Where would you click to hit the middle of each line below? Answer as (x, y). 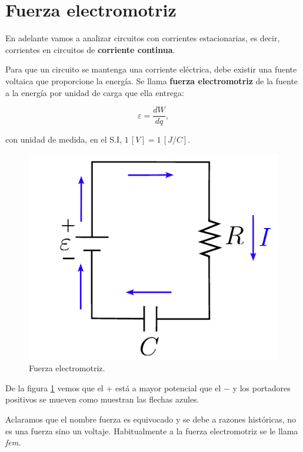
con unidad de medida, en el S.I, (64, 139)
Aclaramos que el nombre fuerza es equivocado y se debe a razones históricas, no (151, 419)
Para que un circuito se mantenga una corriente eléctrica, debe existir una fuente (151, 69)
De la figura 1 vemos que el (54, 387)
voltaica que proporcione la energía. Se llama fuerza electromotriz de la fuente (152, 80)
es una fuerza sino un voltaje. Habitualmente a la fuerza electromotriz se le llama (152, 430)
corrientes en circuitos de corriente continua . (90, 49)
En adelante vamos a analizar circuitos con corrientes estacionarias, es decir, (143, 38)
